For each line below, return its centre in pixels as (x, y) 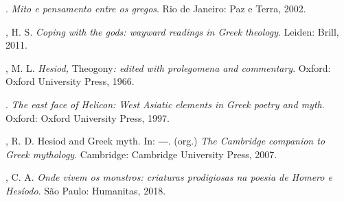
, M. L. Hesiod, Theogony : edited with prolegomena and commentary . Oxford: (168, 67)
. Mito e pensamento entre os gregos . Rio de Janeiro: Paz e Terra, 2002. (156, 8)
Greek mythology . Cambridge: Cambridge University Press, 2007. (141, 154)
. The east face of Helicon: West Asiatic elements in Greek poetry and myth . (165, 104)
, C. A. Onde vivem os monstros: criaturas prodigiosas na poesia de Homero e (169, 177)
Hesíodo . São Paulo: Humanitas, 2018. (86, 190)
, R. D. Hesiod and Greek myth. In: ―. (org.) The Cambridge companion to (165, 141)
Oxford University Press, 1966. (70, 81)
